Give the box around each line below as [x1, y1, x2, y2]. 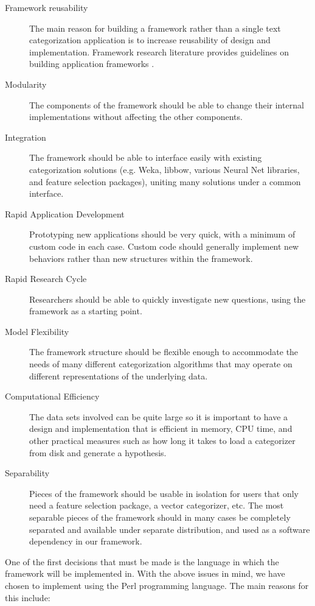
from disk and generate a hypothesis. [29, 446, 167, 459]
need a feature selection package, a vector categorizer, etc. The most [29, 499, 284, 512]
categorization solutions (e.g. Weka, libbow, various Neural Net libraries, [29, 163, 300, 175]
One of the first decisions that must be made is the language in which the [5, 555, 279, 568]
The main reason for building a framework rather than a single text [29, 21, 281, 34]
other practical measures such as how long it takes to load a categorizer [29, 434, 296, 447]
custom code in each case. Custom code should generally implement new [29, 239, 299, 252]
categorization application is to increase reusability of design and [29, 33, 271, 46]
